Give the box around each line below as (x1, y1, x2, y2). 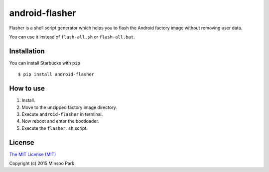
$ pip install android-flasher (18, 72, 95, 77)
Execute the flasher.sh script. (21, 125, 88, 131)
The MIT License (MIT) (9, 151, 56, 157)
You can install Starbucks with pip (9, 60, 81, 66)
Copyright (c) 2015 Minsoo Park (9, 161, 75, 166)
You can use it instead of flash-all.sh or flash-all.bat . (9, 34, 135, 40)
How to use (9, 85, 45, 93)
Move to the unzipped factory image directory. (21, 104, 117, 110)
